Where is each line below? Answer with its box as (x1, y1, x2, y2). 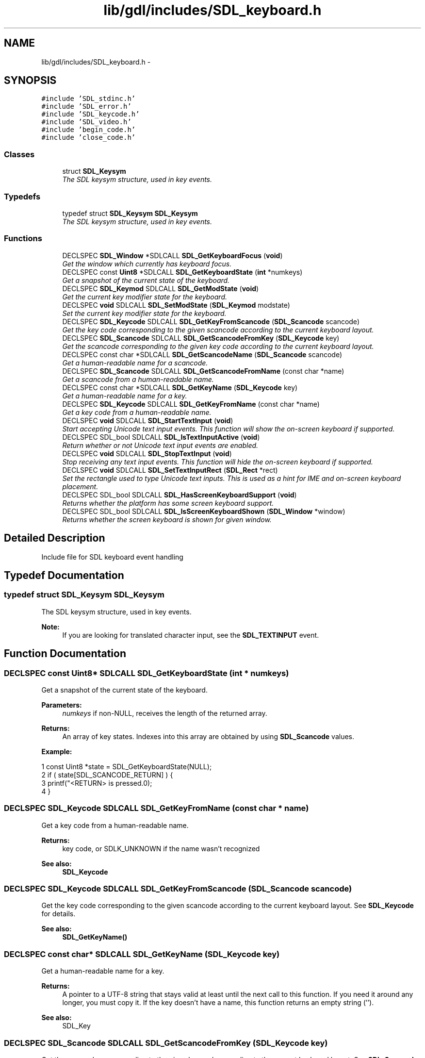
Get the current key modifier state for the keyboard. (62, 292, 227, 301)
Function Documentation (4, 647, 126, 660)
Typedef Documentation (4, 569, 124, 581)
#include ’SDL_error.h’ (41, 102, 131, 111)
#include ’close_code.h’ (41, 133, 136, 142)
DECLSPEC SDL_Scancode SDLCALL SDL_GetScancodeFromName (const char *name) (62, 366, 344, 375)
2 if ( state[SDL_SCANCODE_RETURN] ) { (41, 770, 173, 779)
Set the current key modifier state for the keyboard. (62, 309, 227, 317)
